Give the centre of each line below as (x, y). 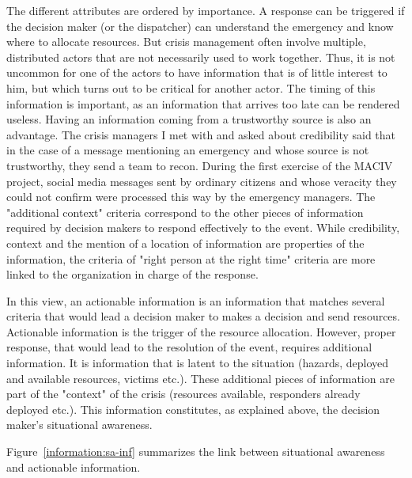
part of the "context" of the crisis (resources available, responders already (183, 394)
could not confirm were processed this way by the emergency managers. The (191, 197)
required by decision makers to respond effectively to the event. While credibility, (203, 228)
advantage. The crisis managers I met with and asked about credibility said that (201, 134)
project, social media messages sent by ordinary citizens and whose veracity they (202, 181)
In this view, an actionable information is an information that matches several (196, 300)
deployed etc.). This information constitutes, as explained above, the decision (193, 409)
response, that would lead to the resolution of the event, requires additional (189, 347)
